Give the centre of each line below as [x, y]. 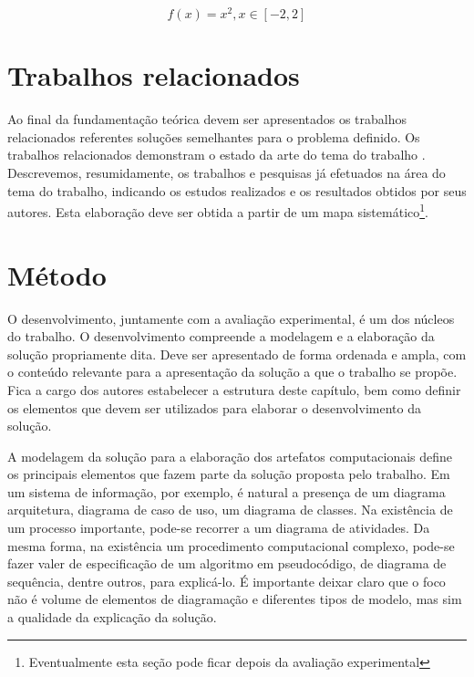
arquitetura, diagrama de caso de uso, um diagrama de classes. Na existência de [230, 510]
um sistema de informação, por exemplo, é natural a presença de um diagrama [227, 491]
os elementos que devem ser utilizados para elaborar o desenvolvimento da [214, 407]
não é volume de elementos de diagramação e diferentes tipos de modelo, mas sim [235, 599]
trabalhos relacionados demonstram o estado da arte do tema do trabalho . [216, 155]
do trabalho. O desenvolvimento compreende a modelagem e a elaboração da [221, 336]
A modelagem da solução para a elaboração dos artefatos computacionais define [230, 456]
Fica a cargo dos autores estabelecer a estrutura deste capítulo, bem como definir [234, 389]
